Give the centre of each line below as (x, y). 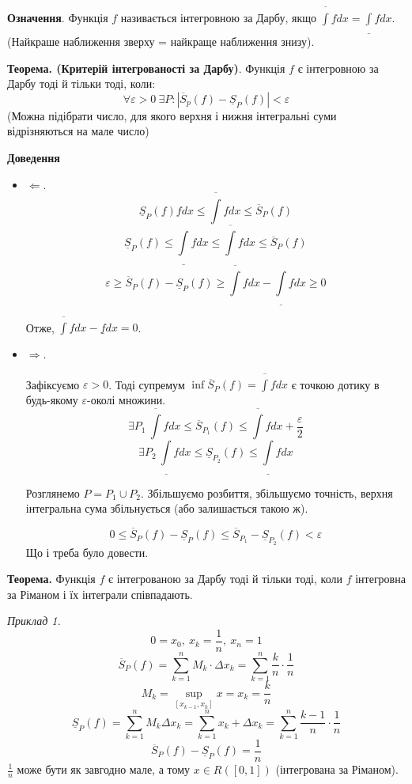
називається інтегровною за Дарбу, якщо (218, 17)
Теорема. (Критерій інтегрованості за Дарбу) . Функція (146, 68)
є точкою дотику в (335, 384)
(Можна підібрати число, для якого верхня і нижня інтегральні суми (172, 115)
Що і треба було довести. (87, 552)
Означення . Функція (58, 17)
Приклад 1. (34, 621)
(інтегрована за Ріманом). (337, 769)
